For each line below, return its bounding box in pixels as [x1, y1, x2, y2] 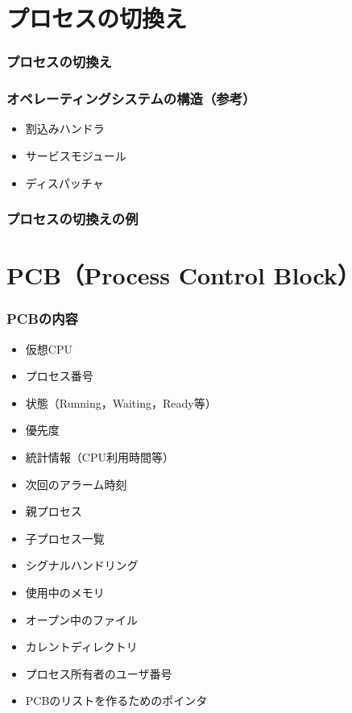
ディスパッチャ [25, 174, 104, 191]
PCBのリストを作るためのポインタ [25, 692, 208, 709]
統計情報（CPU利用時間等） [25, 449, 174, 466]
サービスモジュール [25, 147, 126, 164]
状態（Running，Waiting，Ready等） [25, 394, 217, 411]
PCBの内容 [6, 309, 78, 329]
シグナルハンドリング [25, 557, 139, 574]
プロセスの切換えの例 [6, 209, 139, 229]
